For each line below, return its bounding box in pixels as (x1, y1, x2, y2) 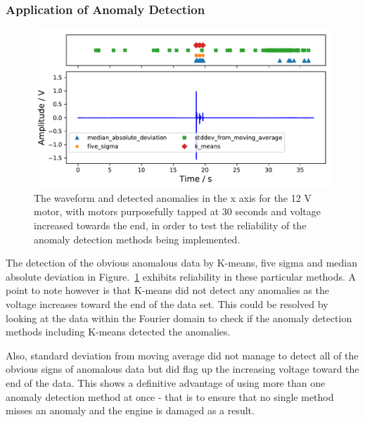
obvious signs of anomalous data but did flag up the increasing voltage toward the (6, 362, 359, 376)
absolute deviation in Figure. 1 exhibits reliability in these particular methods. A (6, 269, 357, 283)
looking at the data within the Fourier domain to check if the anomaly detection (6, 310, 352, 325)
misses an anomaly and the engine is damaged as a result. (6, 403, 255, 418)
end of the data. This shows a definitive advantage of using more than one (6, 376, 326, 390)
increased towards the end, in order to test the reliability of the (34, 218, 307, 233)
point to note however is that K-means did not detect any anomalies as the (6, 283, 329, 298)
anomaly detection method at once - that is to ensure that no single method (6, 389, 334, 404)
